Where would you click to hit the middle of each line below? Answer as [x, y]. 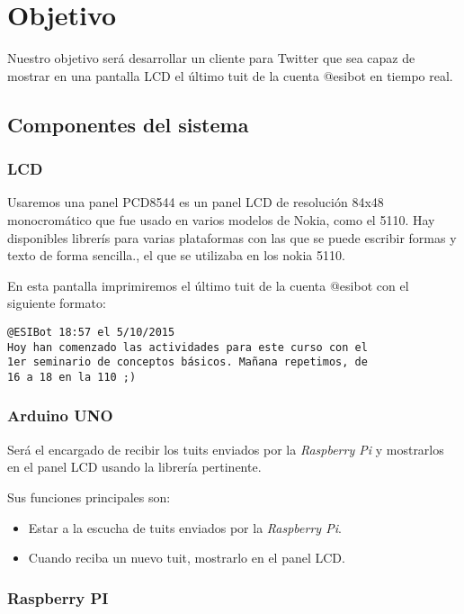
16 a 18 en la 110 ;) [72, 377]
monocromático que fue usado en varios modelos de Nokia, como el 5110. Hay [221, 219]
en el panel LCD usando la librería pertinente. [134, 467]
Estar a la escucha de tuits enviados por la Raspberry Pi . [185, 527]
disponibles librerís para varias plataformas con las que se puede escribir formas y [232, 237]
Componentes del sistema [128, 124]
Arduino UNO [60, 415]
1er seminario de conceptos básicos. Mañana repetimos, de [187, 362]
